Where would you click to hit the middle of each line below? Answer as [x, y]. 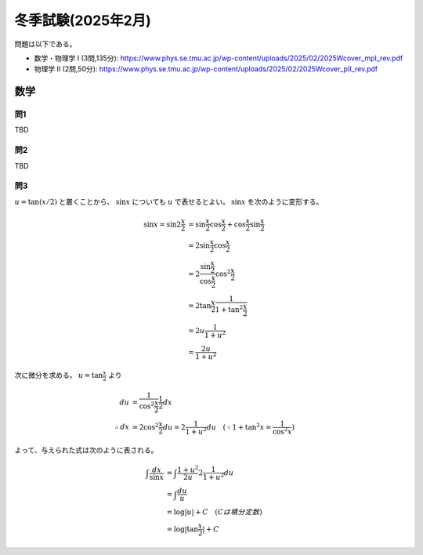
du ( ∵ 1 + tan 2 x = [239, 426]
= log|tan [183, 529]
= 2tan [200, 305]
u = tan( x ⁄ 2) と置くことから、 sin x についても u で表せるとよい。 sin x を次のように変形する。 [169, 201]
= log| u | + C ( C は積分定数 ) [214, 512]
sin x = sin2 [163, 224]
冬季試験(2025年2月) [83, 20]
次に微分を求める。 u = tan [59, 375]
